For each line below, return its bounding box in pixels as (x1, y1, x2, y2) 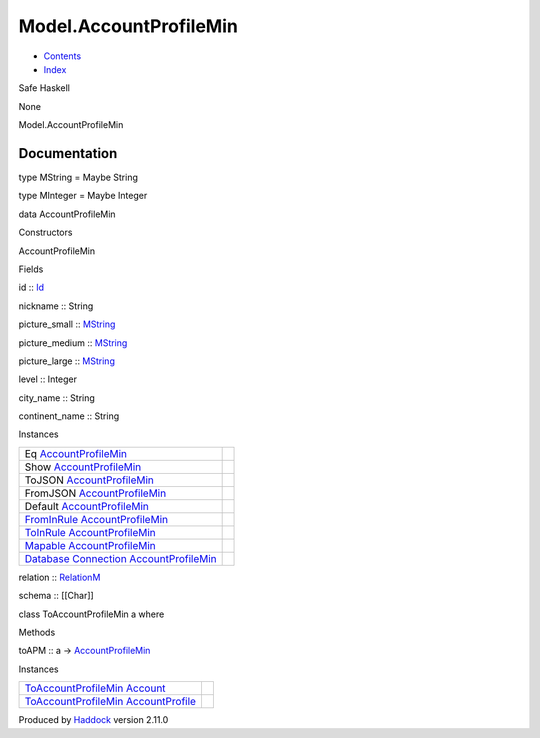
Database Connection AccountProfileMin (24, 551, 217, 565)
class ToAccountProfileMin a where (18, 608, 165, 620)
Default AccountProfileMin (24, 499, 149, 513)
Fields (18, 263, 44, 275)
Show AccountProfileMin (24, 460, 142, 474)
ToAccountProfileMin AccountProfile (24, 695, 197, 709)
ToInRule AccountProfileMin (24, 525, 157, 539)
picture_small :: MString (18, 318, 116, 330)
